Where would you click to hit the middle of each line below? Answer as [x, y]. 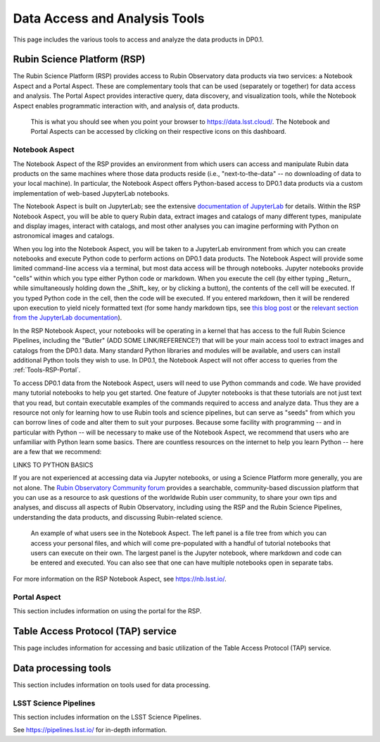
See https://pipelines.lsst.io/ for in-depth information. [90, 730]
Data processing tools [62, 668]
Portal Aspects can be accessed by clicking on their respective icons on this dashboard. [158, 132]
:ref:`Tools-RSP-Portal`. [47, 370]
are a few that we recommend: [57, 452]
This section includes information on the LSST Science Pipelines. [107, 717]
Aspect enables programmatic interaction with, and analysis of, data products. [126, 106]
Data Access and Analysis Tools [109, 18]
